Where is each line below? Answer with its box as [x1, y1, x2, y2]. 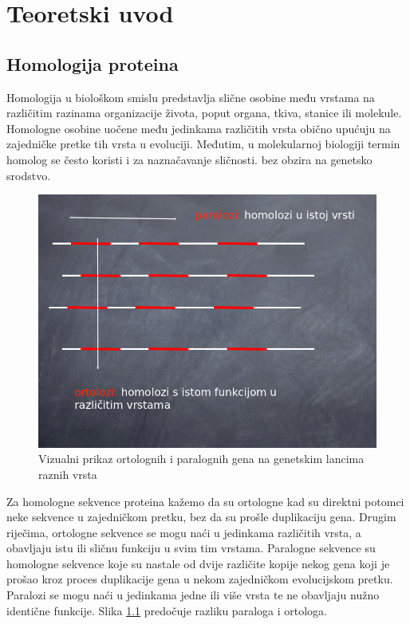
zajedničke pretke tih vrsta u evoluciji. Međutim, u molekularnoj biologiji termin [6, 135, 400, 152]
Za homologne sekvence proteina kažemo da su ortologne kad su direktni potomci [6, 493, 404, 509]
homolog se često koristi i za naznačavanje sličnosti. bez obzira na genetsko [6, 151, 373, 167]
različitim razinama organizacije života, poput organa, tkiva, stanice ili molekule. [6, 104, 402, 121]
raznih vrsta [38, 465, 97, 482]
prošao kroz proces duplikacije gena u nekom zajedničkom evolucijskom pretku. [6, 571, 393, 587]
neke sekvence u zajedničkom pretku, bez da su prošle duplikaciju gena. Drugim [6, 508, 396, 525]
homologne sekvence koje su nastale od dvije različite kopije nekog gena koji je [6, 555, 390, 571]
